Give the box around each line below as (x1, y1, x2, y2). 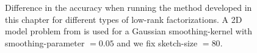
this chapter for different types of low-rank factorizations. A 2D (5, 13, 242, 25)
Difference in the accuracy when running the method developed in (5, 1, 252, 13)
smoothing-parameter (5, 36, 85, 49)
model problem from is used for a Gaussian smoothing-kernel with (5, 25, 253, 37)
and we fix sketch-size (117, 36, 198, 49)
